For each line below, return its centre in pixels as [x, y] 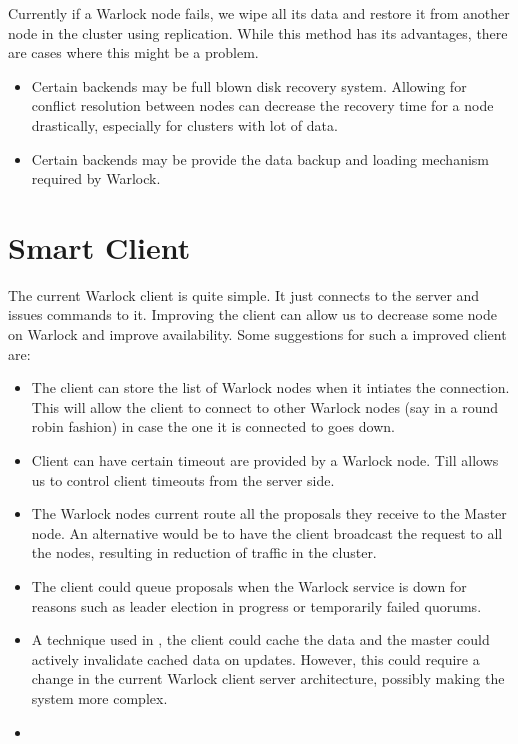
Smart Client [99, 246]
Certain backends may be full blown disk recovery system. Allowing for [249, 85]
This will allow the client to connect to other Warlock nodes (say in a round [265, 406]
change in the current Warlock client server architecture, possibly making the [268, 678]
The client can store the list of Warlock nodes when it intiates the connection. [270, 387]
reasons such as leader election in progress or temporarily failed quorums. [256, 605]
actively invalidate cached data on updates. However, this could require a [255, 658]
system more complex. [99, 697]
